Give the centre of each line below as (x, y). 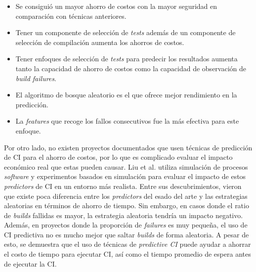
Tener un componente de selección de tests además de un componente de (126, 32)
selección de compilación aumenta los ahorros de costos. (100, 42)
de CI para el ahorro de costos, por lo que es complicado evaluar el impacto (118, 157)
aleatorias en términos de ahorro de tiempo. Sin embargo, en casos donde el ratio (127, 205)
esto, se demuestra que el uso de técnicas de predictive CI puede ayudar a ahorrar (128, 244)
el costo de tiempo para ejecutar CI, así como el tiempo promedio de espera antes (128, 254)
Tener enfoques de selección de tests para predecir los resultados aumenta (127, 59)
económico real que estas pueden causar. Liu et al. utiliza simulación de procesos (126, 166)
